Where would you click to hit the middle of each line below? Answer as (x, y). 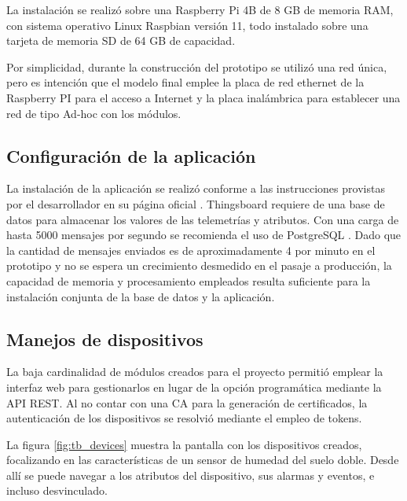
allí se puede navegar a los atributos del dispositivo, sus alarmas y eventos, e (191, 475)
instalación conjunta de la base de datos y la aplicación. (141, 296)
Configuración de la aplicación (131, 155)
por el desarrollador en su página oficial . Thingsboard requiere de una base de (196, 203)
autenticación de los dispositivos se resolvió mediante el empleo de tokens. (184, 418)
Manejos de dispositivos (105, 339)
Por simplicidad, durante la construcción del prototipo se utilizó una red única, (197, 66)
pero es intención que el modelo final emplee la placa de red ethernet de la (185, 82)
